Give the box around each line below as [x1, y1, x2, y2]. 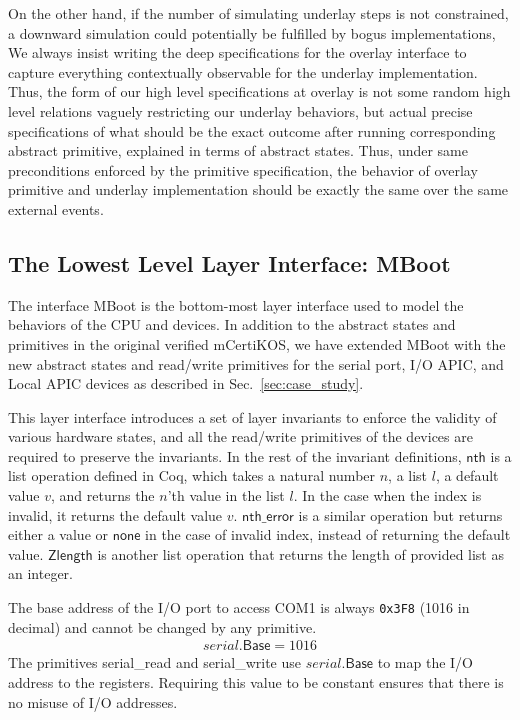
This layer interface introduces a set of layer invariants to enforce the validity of [8, 406, 497, 427]
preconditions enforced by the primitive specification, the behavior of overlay [8, 159, 478, 180]
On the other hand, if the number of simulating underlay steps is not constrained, [8, 3, 509, 23]
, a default [435, 465, 499, 486]
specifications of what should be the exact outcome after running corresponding [8, 120, 496, 141]
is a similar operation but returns [298, 504, 503, 525]
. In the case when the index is [293, 485, 482, 506]
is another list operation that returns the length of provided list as [97, 543, 504, 564]
